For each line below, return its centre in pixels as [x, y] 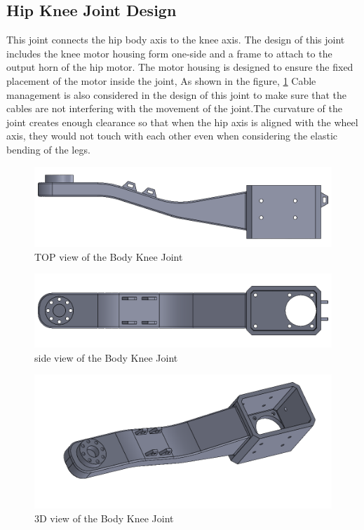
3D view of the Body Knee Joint [104, 518]
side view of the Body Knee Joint [106, 357]
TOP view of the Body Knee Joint [109, 256]
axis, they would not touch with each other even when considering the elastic [172, 136]
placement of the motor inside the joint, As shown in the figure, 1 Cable [161, 80]
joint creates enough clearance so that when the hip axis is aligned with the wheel [182, 122]
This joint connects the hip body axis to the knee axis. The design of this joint [176, 40]
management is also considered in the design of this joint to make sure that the [177, 94]
